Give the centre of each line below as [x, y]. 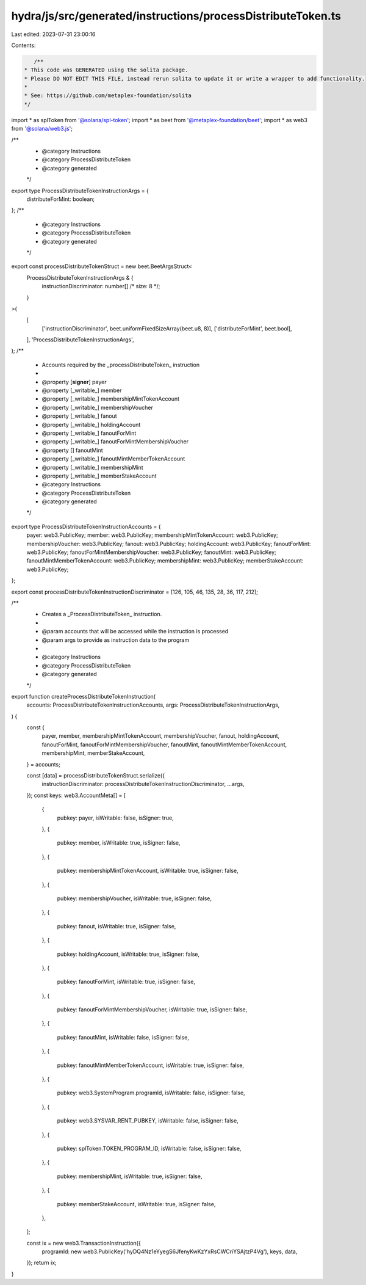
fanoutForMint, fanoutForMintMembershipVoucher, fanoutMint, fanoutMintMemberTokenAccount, [164, 744]
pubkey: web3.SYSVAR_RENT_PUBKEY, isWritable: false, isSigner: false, [148, 1121]
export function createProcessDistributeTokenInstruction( [83, 696]
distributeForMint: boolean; [61, 199]
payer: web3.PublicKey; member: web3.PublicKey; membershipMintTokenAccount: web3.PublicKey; [152, 535]
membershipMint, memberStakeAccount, [93, 753]
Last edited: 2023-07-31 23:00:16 [53, 34]
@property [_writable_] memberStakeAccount [99, 476]
